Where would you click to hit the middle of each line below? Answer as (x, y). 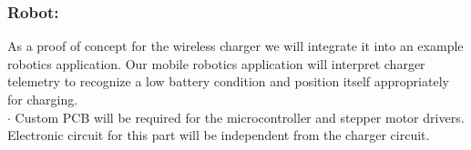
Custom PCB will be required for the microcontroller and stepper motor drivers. (240, 117)
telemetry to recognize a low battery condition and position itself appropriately (228, 81)
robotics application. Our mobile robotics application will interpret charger (216, 63)
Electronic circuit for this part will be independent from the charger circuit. (219, 135)
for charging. (43, 99)
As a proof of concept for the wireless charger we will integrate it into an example (235, 46)
